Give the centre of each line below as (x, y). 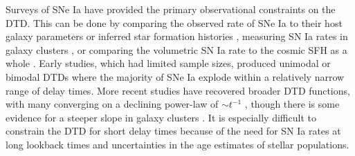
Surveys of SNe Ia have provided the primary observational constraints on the (171, 9)
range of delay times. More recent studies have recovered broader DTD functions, (178, 90)
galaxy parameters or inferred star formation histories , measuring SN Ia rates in (177, 36)
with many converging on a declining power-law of (112, 104)
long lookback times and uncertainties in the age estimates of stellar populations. (177, 144)
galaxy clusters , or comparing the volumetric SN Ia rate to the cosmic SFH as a (176, 49)
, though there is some (292, 104)
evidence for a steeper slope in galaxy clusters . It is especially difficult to (161, 117)
